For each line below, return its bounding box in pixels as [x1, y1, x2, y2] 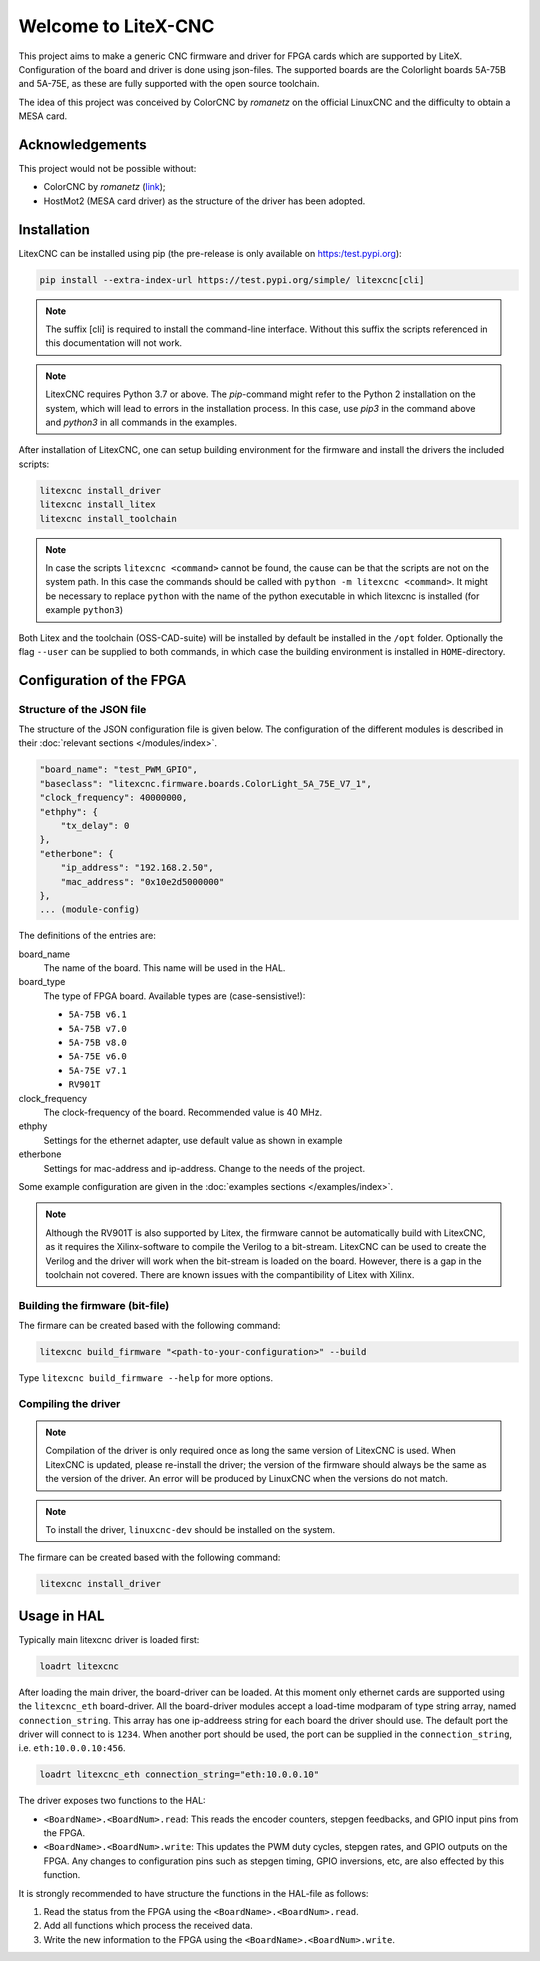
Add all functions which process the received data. [43, 1920, 254, 1932]
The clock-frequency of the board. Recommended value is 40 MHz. [43, 1106, 323, 1118]
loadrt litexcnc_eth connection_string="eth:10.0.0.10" [39, 1769, 320, 1780]
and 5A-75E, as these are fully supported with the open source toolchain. [18, 78, 320, 90]
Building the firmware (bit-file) [18, 1298, 170, 1312]
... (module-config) [39, 904, 140, 915]
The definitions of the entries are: [18, 930, 157, 942]
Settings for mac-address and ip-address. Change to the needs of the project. [43, 1162, 365, 1174]
